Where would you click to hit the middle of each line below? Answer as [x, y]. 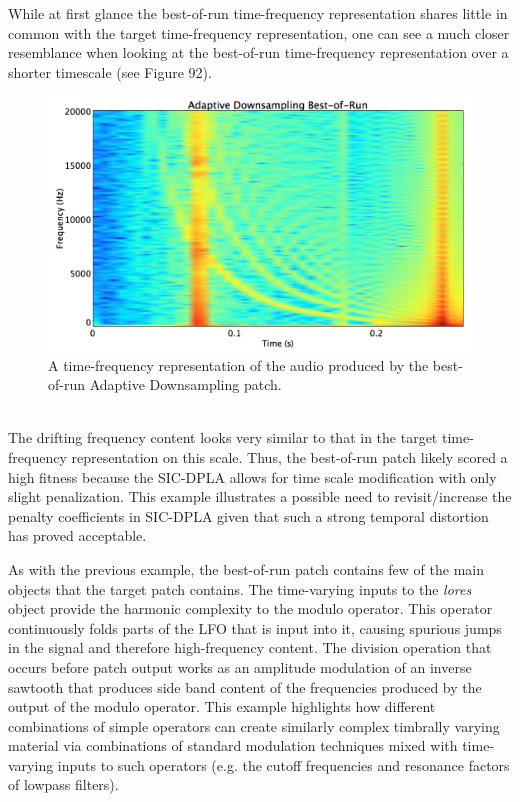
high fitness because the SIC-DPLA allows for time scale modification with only [252, 476]
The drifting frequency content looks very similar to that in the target [223, 437]
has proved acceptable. [77, 535]
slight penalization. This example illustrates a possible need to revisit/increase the [260, 496]
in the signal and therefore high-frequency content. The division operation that [250, 647]
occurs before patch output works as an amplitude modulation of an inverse [240, 666]
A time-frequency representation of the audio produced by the [238, 364]
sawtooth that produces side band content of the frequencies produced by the [245, 686]
